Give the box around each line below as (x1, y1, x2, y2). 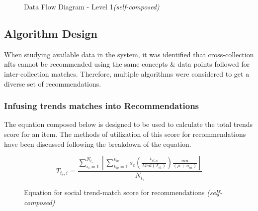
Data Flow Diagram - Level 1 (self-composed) (24, 1, 160, 11)
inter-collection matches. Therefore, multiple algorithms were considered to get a (4, 68, 250, 79)
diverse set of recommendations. (4, 78, 101, 89)
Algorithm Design (4, 25, 98, 41)
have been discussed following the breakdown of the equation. (4, 138, 191, 149)
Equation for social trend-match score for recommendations (24, 187, 205, 198)
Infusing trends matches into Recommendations (4, 100, 199, 112)
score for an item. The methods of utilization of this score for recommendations (4, 128, 246, 139)
